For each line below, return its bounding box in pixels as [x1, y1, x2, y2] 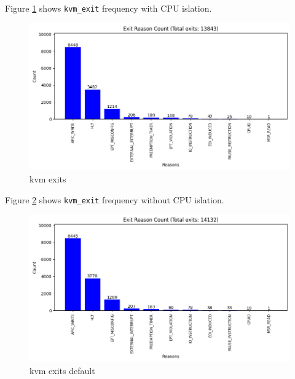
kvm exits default [29, 364, 95, 377]
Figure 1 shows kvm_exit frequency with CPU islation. [5, 2, 212, 14]
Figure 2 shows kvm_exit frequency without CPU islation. [5, 193, 224, 206]
